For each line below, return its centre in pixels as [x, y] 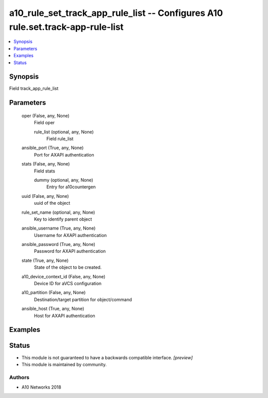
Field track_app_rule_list [34, 88]
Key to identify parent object [63, 219]
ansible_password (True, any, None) [58, 244]
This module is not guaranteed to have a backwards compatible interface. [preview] [107, 357]
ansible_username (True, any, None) [59, 228]
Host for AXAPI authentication [65, 316]
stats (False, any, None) [46, 164]
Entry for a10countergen [71, 187]
